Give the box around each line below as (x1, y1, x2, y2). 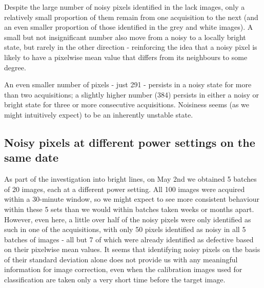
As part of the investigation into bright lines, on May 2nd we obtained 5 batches (4, 174, 257, 184)
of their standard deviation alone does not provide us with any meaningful (4, 254, 238, 264)
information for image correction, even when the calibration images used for (4, 264, 242, 275)
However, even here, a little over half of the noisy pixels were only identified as (4, 214, 251, 224)
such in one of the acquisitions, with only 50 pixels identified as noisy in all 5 (4, 224, 246, 235)
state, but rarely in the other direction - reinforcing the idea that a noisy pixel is (4, 42, 257, 52)
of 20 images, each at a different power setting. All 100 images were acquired (4, 183, 245, 194)
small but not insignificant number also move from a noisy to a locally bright (4, 31, 246, 42)
